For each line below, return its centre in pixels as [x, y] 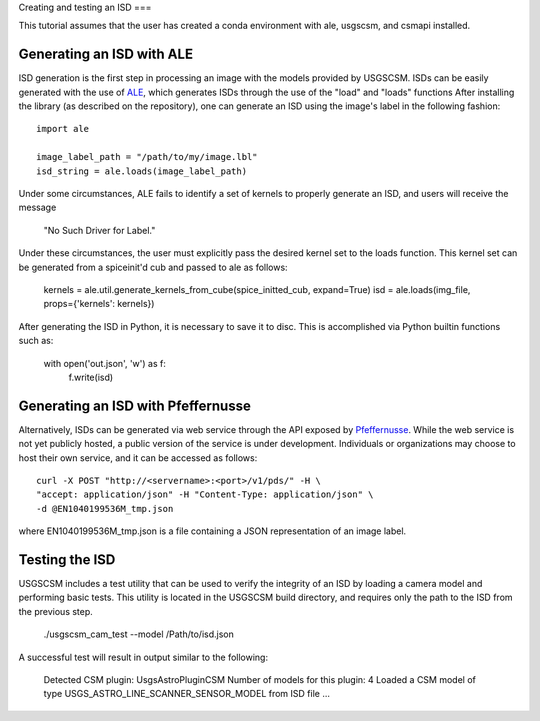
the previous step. [56, 611]
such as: [36, 341]
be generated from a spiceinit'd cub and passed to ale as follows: [153, 267]
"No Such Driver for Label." [99, 230]
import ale [63, 129]
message [37, 207]
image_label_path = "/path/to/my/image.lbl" [147, 157]
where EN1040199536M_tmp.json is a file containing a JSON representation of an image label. [212, 531]
